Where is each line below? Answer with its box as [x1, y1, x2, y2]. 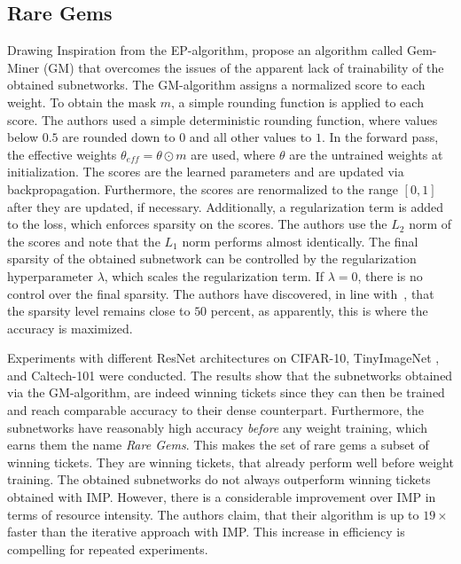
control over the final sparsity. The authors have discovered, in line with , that [7, 284, 434, 302]
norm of [409, 215, 452, 233]
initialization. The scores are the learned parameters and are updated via [7, 162, 404, 181]
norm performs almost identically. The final [182, 231, 418, 250]
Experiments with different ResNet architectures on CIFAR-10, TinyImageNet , [7, 349, 440, 367]
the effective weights [7, 145, 117, 163]
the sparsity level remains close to [7, 302, 191, 320]
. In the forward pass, [321, 128, 439, 146]
